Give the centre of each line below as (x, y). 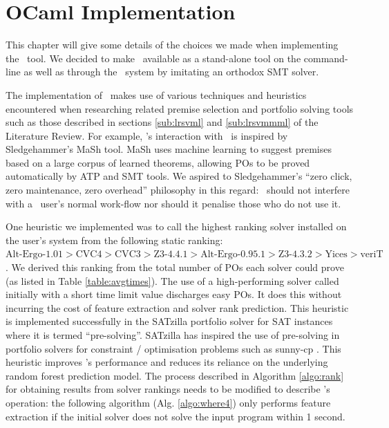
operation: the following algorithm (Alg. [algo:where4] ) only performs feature (168, 402)
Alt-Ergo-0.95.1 (233, 255)
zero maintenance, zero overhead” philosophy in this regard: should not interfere (178, 190)
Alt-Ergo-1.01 (35, 255)
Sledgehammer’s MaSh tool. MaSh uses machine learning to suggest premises (169, 149)
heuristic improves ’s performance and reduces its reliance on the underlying (167, 362)
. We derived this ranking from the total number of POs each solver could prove (175, 267)
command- (326, 58)
